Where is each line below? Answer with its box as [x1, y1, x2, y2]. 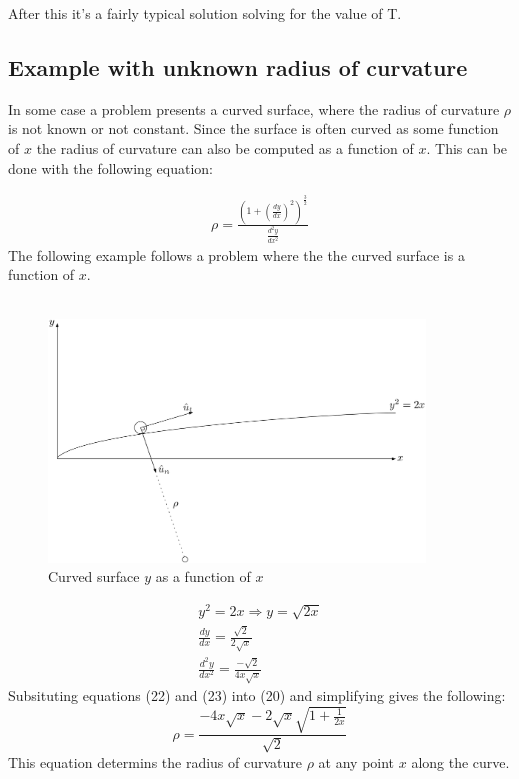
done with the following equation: [8, 157, 213, 178]
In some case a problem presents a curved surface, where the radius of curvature [8, 98, 500, 119]
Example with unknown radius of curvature [8, 51, 468, 82]
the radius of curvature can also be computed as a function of [36, 137, 414, 158]
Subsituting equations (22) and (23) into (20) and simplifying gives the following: [8, 685, 506, 706]
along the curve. [411, 751, 510, 772]
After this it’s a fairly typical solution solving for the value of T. [8, 3, 402, 23]
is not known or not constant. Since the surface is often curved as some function [8, 118, 499, 139]
